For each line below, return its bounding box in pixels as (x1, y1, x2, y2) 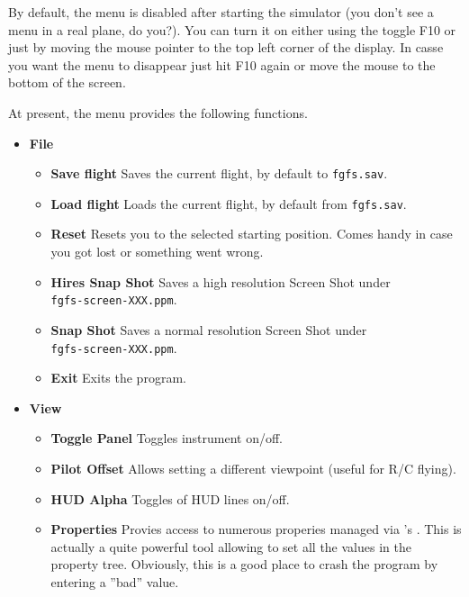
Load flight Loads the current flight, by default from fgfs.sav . (50, 194, 407, 213)
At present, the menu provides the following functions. (8, 103, 308, 122)
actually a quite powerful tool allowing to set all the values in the (50, 537, 411, 556)
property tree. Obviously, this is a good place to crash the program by (50, 555, 438, 574)
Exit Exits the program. (50, 368, 186, 387)
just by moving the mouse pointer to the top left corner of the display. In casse (8, 38, 444, 57)
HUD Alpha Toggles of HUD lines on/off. (50, 489, 290, 508)
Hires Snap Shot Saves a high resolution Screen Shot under (50, 272, 391, 291)
